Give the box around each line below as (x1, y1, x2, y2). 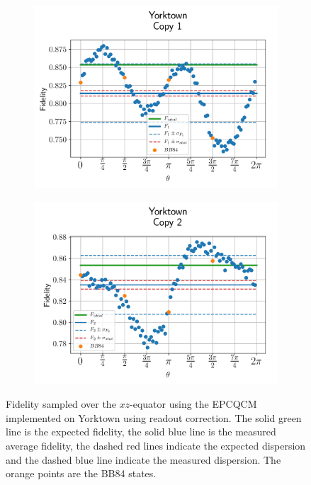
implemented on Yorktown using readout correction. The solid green (6, 410, 302, 425)
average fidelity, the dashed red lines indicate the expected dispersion (6, 438, 306, 452)
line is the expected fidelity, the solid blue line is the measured (6, 424, 276, 439)
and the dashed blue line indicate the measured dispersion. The (6, 452, 281, 467)
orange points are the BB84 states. (6, 466, 157, 481)
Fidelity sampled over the (6, 396, 116, 411)
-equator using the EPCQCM (130, 396, 257, 411)
